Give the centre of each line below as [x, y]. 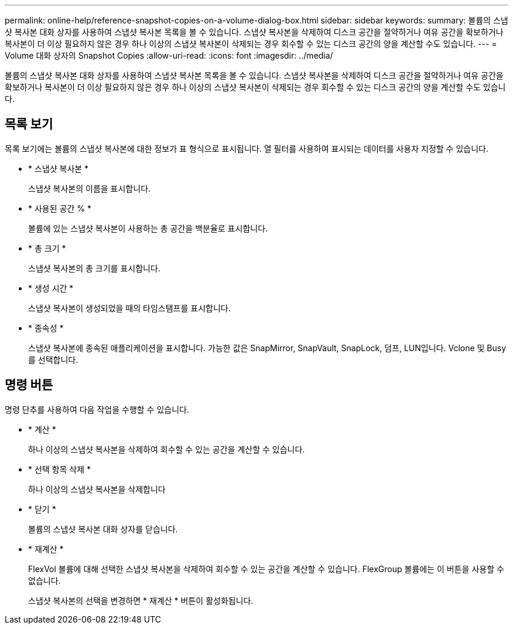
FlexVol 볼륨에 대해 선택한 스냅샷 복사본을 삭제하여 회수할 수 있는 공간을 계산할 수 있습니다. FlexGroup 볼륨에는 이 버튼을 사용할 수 [266, 569]
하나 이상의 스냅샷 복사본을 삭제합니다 [97, 489]
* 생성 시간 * [51, 288]
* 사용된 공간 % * [60, 208]
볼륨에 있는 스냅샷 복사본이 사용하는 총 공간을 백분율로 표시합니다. [148, 228]
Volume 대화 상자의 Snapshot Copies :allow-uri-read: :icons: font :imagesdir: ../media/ [169, 55]
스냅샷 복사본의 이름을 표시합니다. [90, 188]
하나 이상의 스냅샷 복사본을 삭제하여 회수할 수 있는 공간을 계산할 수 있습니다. [167, 449]
